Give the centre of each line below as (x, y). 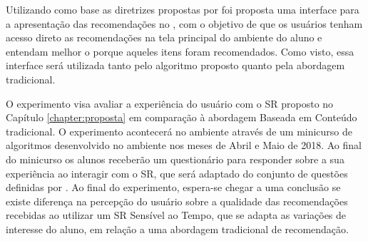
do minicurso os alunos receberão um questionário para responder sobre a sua (175, 159)
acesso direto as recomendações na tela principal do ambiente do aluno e (164, 37)
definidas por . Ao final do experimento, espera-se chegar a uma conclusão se (173, 187)
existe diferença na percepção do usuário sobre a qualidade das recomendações (177, 201)
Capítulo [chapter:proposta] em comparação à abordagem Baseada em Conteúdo (182, 117)
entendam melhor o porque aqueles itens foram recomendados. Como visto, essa (180, 51)
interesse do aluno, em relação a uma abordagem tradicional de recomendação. (177, 229)
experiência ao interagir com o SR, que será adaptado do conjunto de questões (177, 173)
